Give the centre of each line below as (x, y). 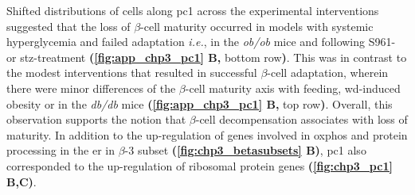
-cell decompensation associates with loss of (301, 119)
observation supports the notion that (96, 119)
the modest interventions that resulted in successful (132, 73)
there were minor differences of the (91, 88)
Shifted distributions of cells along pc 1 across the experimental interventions (193, 10)
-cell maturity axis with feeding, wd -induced (293, 88)
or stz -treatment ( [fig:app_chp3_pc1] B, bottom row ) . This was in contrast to (207, 57)
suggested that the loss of (69, 26)
